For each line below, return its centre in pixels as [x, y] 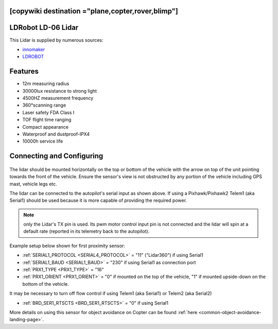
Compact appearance [46, 127]
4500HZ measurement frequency [58, 98]
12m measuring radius [46, 84]
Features [24, 71]
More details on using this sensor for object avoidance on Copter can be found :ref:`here [103, 312]
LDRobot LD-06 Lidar [44, 28]
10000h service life [43, 141]
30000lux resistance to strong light [60, 91]
